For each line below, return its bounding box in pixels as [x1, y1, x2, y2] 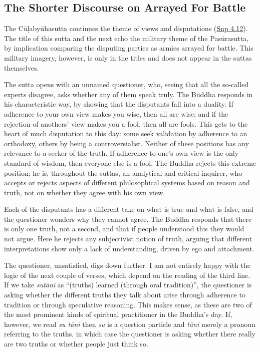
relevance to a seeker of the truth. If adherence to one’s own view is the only [4, 148, 239, 158]
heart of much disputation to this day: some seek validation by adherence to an [4, 128, 247, 139]
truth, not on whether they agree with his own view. [4, 187, 165, 197]
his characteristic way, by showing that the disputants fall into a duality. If [4, 99, 233, 109]
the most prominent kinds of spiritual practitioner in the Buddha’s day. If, [4, 309, 232, 319]
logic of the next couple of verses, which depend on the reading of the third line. [4, 269, 250, 280]
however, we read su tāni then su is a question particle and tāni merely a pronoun [4, 318, 255, 329]
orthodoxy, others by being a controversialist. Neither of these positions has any [4, 138, 249, 148]
